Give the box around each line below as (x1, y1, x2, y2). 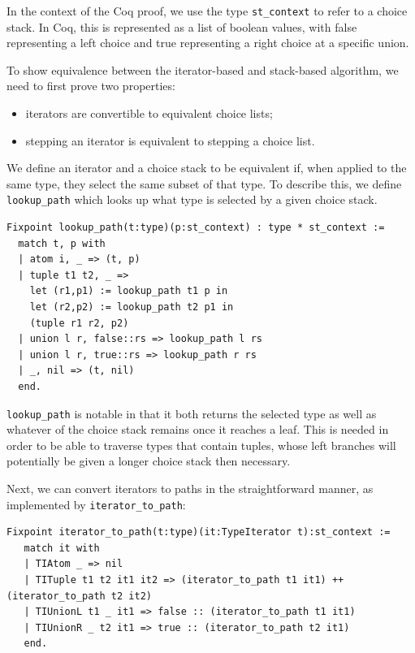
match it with (24, 542, 100, 554)
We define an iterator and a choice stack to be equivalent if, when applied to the (6, 159, 407, 176)
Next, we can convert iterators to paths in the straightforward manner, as (6, 480, 374, 497)
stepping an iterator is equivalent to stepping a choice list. (25, 132, 315, 149)
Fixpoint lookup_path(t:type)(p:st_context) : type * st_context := (6, 222, 385, 234)
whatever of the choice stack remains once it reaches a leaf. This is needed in (6, 421, 389, 438)
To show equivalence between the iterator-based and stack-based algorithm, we (6, 61, 399, 78)
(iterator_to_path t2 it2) (6, 590, 152, 602)
